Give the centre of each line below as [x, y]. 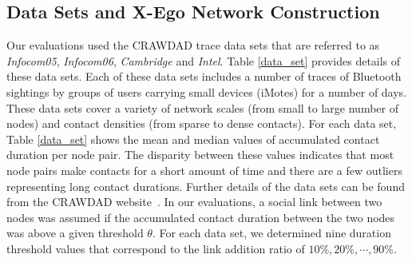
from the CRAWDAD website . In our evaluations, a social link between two [194, 202]
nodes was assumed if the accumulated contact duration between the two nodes [201, 217]
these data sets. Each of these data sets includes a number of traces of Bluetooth [204, 76]
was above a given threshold [75, 233]
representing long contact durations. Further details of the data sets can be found [206, 186]
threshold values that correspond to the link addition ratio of [156, 248]
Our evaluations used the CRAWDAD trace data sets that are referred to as [193, 45]
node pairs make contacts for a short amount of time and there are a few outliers [204, 170]
